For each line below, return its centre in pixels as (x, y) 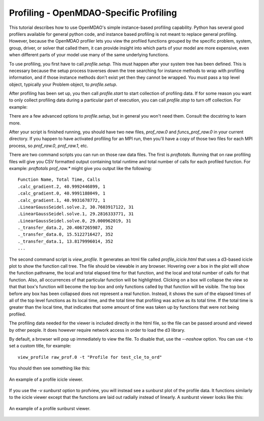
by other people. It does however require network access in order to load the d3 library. (97, 330)
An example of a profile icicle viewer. (46, 379)
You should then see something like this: (50, 368)
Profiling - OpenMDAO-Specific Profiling (93, 13)
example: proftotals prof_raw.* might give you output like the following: (80, 168)
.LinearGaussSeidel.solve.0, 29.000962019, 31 (75, 221)
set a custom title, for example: (40, 346)
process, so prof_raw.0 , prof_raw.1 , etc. (49, 146)
